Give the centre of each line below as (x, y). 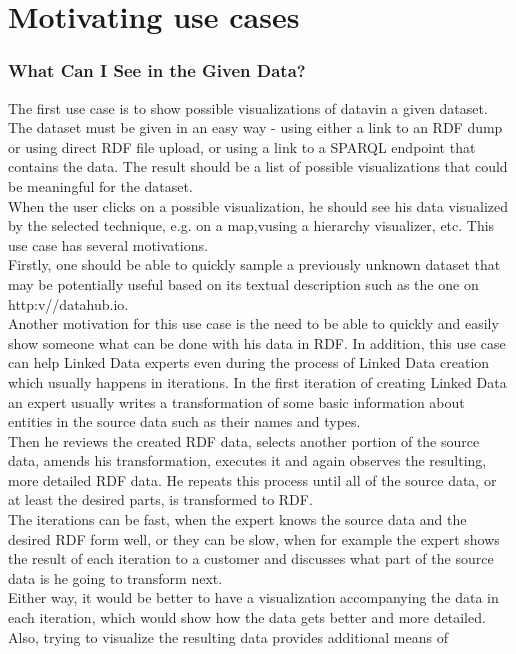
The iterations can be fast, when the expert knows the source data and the (237, 519)
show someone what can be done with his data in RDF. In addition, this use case (257, 342)
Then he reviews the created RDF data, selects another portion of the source (244, 440)
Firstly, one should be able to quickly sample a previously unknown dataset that (254, 264)
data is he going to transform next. (115, 577)
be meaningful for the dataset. (100, 185)
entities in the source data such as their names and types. (184, 421)
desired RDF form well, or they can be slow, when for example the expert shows (254, 538)
